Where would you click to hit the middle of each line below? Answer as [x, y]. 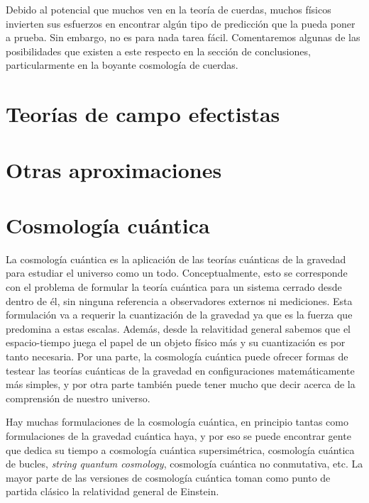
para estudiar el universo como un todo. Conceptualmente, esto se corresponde [177, 273]
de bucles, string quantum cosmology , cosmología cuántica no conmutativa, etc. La [184, 464]
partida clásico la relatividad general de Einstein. [112, 491]
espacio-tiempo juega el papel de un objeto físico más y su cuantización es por [176, 342]
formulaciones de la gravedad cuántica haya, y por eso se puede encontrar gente [178, 435]
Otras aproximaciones [114, 169]
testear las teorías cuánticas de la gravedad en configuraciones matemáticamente [180, 370]
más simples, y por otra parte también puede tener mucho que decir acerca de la [181, 384]
